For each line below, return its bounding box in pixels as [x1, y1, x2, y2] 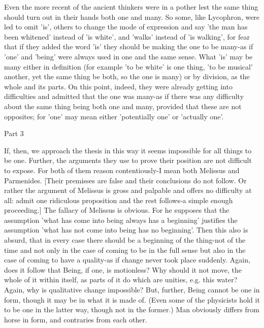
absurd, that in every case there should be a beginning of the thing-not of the [4, 235, 246, 245]
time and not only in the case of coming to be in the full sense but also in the [4, 244, 246, 255]
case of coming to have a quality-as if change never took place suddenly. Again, [4, 254, 250, 265]
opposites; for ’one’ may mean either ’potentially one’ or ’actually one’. [4, 111, 224, 121]
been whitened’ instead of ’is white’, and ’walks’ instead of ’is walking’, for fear [4, 31, 250, 42]
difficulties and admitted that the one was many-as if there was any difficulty [4, 91, 244, 102]
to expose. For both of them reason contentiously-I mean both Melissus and [4, 165, 240, 175]
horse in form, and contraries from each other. [4, 314, 147, 324]
